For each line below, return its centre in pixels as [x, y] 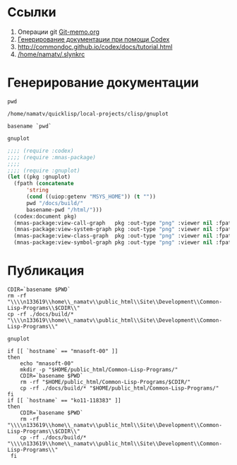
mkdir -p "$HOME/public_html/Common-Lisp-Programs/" [99, 370]
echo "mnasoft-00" [47, 364]
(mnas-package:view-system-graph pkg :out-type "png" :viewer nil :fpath [124, 230]
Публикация [46, 271]
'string [37, 190]
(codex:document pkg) [45, 216]
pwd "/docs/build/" [54, 203]
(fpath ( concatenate [44, 184]
